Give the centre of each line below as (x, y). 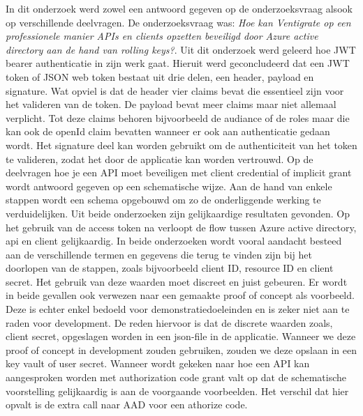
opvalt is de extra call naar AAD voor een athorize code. (127, 405)
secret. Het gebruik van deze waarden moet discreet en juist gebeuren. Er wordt (177, 281)
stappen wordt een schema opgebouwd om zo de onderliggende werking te (163, 200)
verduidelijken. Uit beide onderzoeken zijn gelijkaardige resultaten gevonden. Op (178, 213)
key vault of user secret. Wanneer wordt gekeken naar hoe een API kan (158, 363)
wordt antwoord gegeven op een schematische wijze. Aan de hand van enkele (169, 186)
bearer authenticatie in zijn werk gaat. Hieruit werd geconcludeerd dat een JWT (178, 63)
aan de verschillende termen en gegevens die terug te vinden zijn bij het (159, 254)
